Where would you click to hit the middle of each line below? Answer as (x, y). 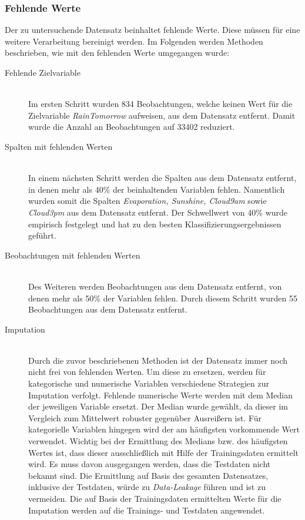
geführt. (42, 235)
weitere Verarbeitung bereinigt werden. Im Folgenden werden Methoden (134, 41)
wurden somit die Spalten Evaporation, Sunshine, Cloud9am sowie (148, 201)
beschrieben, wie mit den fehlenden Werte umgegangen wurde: (117, 53)
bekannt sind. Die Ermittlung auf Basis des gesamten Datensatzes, (148, 475)
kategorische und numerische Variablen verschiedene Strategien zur (149, 383)
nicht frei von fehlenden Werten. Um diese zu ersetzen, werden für (147, 372)
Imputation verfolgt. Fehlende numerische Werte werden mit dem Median (160, 395)
